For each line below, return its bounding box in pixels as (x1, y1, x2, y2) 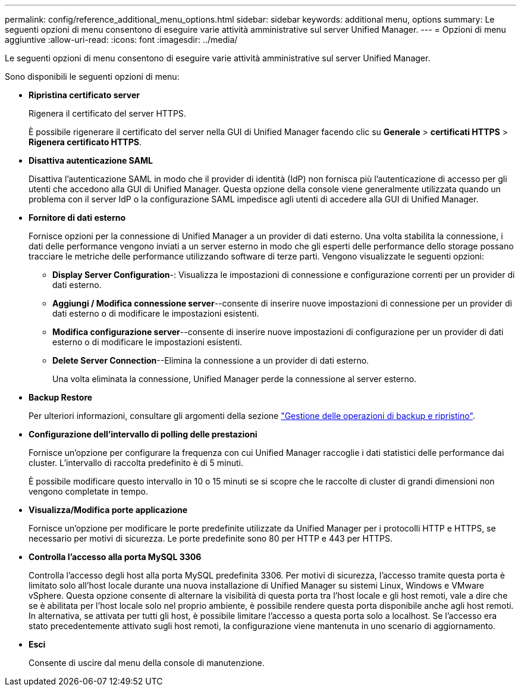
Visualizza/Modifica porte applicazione (29, 505, 188, 515)
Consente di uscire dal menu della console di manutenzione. (29, 658, 265, 668)
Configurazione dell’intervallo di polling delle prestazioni (29, 429, 258, 439)
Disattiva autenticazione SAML (29, 155, 153, 165)
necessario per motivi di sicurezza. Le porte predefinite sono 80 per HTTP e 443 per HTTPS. (29, 533, 393, 543)
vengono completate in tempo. (29, 486, 148, 496)
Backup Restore (29, 392, 93, 402)
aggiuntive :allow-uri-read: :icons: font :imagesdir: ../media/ (5, 35, 238, 45)
